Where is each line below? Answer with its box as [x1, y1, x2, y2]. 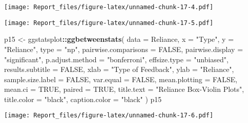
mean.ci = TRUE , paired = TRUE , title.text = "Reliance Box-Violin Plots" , [4, 84, 244, 94]
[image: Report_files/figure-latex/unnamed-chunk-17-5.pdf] [4, 19, 214, 27]
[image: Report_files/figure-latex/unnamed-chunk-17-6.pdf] [4, 112, 214, 119]
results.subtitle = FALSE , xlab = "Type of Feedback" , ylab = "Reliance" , [4, 64, 234, 75]
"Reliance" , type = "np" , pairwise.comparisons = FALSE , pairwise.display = [4, 43, 243, 54]
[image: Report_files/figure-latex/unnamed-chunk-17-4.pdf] [4, 4, 214, 11]
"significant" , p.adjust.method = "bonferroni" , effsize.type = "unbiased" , [4, 54, 229, 64]
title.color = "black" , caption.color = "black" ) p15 [4, 93, 162, 104]
